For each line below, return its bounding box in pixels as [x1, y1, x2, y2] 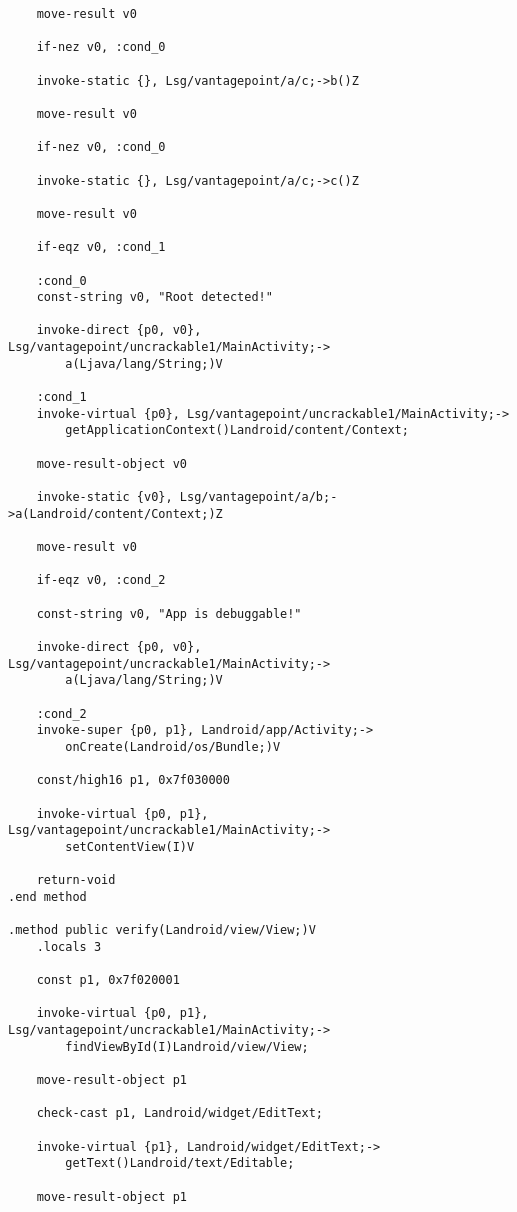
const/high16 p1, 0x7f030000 [36, 773, 230, 788]
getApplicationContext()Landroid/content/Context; [65, 423, 409, 438]
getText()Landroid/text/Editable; [65, 1156, 295, 1171]
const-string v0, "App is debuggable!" [36, 606, 302, 621]
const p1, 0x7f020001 [36, 973, 180, 988]
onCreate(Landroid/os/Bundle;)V [65, 739, 281, 754]
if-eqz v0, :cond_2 [36, 573, 166, 588]
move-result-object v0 [36, 456, 187, 471]
